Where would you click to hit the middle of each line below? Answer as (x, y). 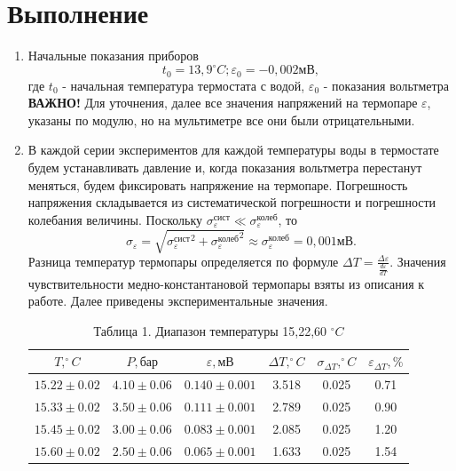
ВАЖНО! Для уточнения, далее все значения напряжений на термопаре (223, 103)
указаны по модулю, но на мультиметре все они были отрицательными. (221, 120)
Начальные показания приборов (113, 56)
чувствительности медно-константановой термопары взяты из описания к (226, 283)
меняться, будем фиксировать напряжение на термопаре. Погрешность (218, 184)
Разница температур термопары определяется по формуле (183, 261)
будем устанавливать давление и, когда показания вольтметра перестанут (225, 168)
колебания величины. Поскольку (115, 219)
